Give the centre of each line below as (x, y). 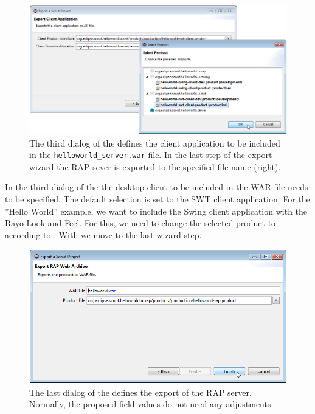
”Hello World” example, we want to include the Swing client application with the (156, 211)
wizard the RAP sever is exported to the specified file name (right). (155, 166)
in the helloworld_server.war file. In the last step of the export (151, 155)
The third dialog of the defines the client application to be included (155, 143)
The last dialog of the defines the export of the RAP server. (140, 392)
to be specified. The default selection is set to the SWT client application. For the (157, 198)
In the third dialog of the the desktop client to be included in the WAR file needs (157, 187)
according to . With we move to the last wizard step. (103, 234)
